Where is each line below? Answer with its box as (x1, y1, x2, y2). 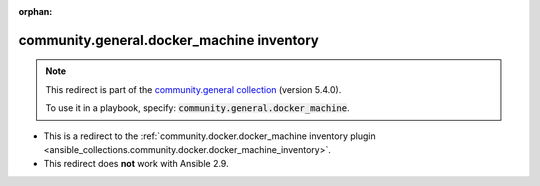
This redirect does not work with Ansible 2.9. (43, 158, 229, 170)
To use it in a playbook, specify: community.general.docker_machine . (45, 102, 350, 114)
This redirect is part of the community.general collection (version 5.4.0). (45, 83, 342, 95)
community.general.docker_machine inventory (18, 31, 319, 49)
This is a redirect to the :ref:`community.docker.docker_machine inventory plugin (43, 130, 376, 142)
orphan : (18, 6, 53, 17)
